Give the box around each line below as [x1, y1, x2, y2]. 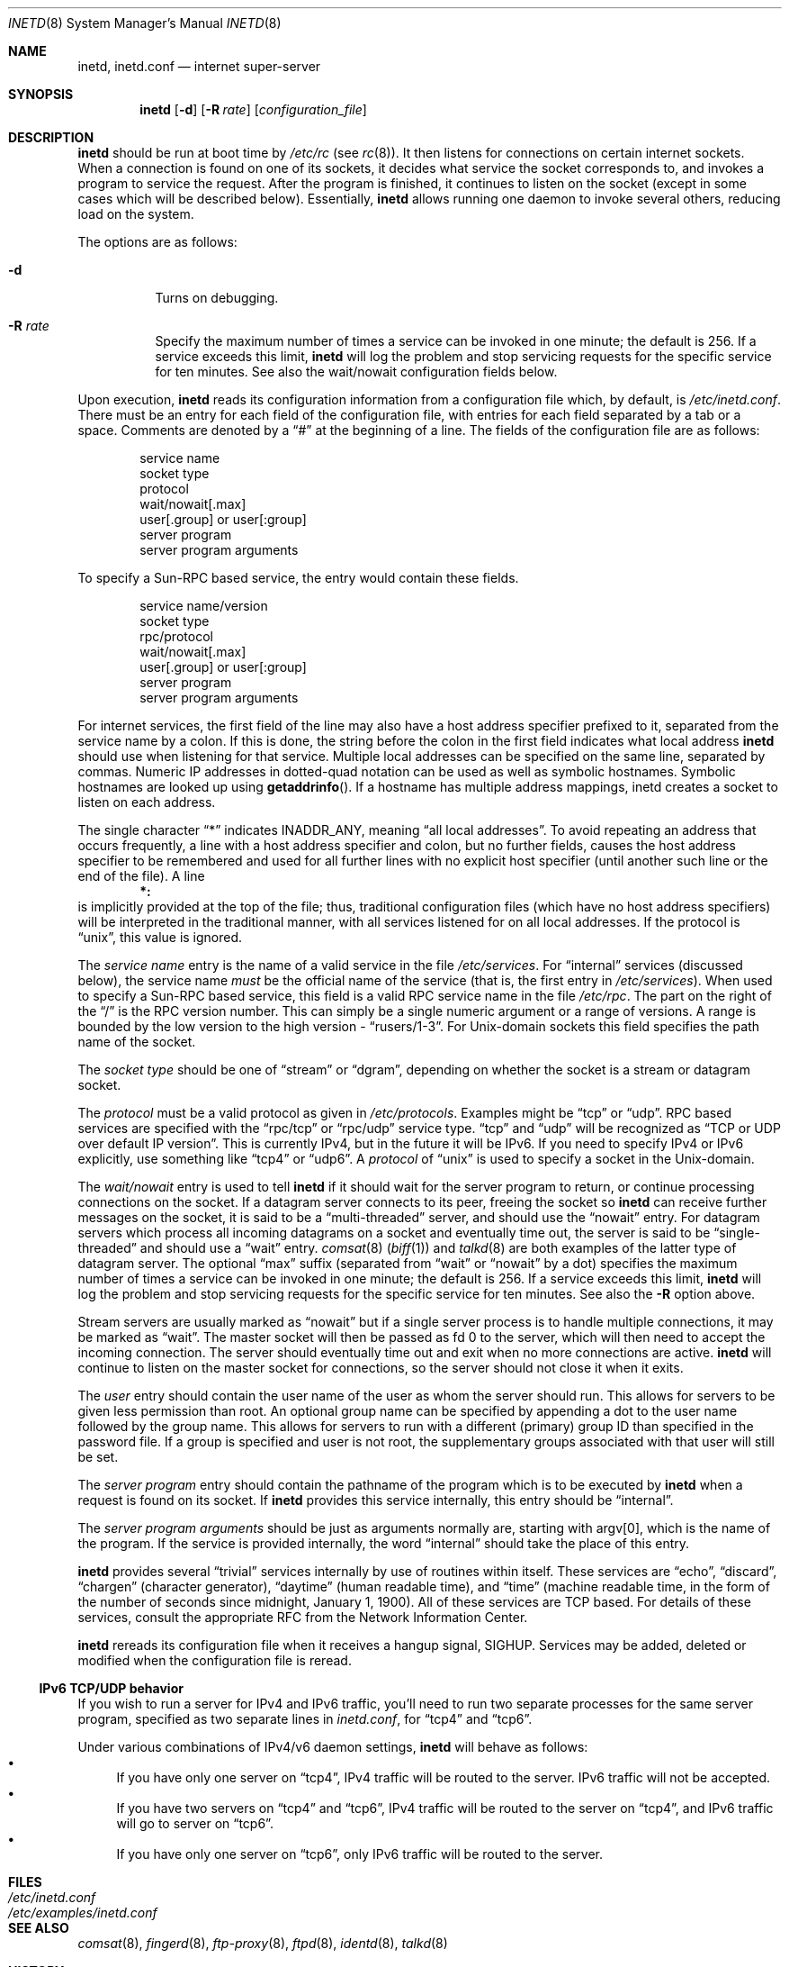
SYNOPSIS [8, 86, 74, 102]
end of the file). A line [77, 868, 205, 884]
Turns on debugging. [155, 290, 279, 305]
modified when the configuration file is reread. [77, 1653, 352, 1668]
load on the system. [77, 206, 194, 222]
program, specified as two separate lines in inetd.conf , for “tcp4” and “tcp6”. [77, 1711, 533, 1727]
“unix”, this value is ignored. [77, 929, 243, 945]
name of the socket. [77, 1034, 196, 1049]
